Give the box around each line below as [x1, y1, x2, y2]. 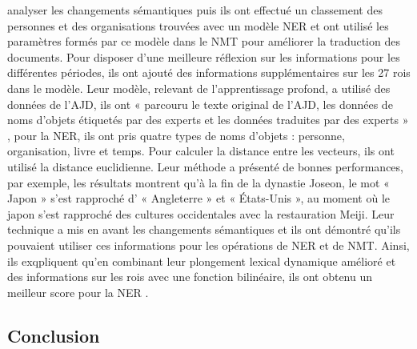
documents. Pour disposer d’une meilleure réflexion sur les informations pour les [7, 48, 400, 65]
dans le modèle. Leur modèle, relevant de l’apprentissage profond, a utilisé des [7, 79, 391, 96]
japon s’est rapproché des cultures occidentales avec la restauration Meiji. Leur [7, 205, 395, 222]
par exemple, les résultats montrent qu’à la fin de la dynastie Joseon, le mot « [7, 174, 390, 191]
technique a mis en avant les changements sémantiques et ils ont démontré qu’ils [7, 221, 401, 238]
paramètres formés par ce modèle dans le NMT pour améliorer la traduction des [7, 33, 400, 50]
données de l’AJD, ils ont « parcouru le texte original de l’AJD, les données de [7, 95, 393, 112]
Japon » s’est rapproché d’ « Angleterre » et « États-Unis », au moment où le [7, 190, 391, 207]
